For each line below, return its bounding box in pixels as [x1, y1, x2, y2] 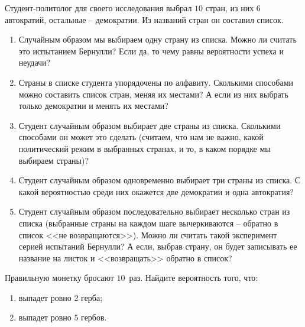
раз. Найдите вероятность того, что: [129, 271, 258, 284]
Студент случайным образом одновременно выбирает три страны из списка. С [18, 174, 301, 186]
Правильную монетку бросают [5, 271, 114, 284]
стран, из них [205, 2, 254, 14]
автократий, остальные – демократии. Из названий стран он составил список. [5, 13, 284, 25]
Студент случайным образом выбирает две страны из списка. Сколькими [18, 119, 281, 131]
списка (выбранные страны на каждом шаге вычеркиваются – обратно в [18, 216, 278, 229]
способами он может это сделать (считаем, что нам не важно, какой [18, 131, 264, 143]
